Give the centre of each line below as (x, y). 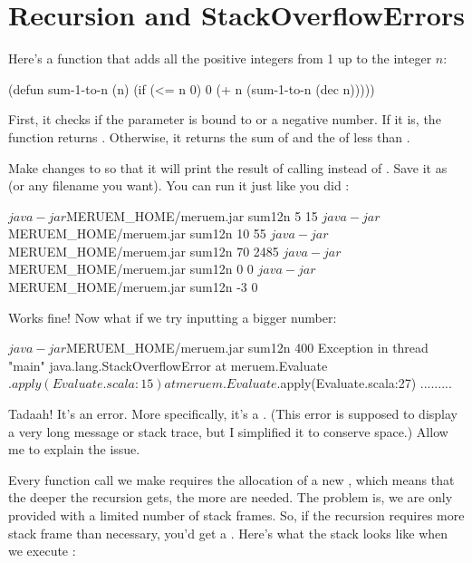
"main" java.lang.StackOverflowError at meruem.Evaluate (168, 365)
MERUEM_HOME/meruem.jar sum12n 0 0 (131, 269)
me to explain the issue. (74, 449)
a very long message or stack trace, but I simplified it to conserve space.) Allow (228, 431)
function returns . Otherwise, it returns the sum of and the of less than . (209, 136)
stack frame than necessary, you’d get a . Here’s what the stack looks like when (228, 533)
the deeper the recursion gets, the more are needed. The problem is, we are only (231, 497)
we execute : (42, 551)
